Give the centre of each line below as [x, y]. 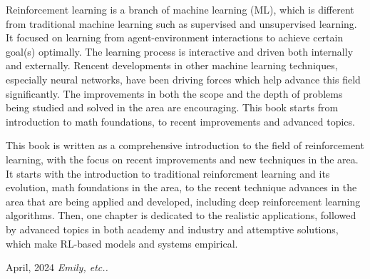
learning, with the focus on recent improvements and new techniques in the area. [182, 159]
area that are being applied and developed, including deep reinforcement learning [183, 201]
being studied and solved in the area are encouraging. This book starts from [172, 107]
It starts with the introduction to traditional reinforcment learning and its [168, 173]
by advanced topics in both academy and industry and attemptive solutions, [172, 229]
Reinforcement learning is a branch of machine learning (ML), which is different [180, 9]
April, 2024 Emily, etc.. [57, 267]
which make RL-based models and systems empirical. [122, 243]
